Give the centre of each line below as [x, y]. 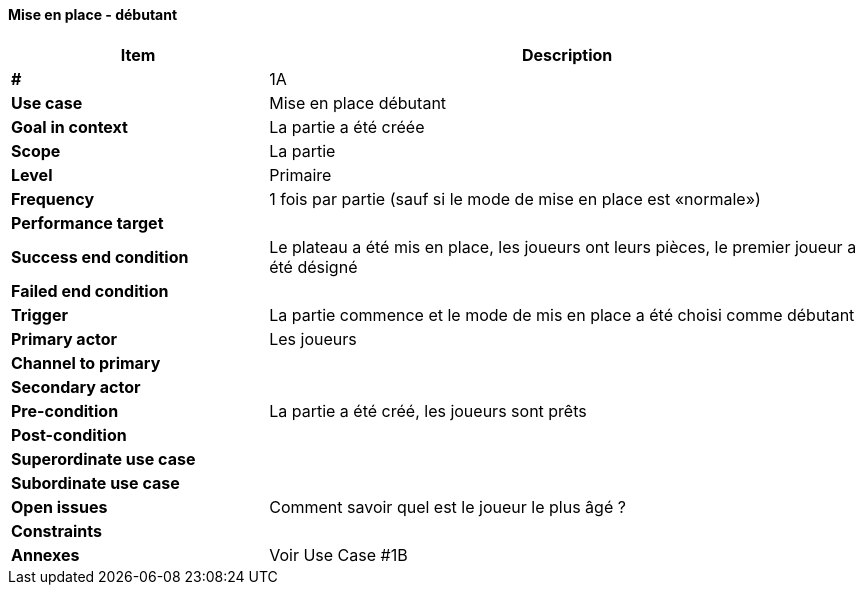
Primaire [300, 174]
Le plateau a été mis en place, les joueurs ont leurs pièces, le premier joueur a [563, 246]
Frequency [53, 198]
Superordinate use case [103, 458]
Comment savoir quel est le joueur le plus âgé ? [447, 506]
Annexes [45, 554]
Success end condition [100, 256]
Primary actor [64, 338]
